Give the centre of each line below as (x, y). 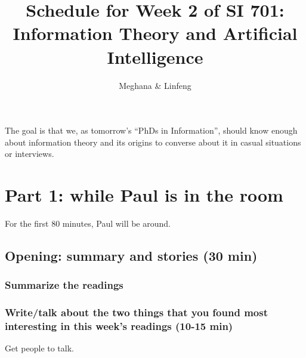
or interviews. (30, 154)
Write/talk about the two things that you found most (136, 312)
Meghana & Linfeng (155, 85)
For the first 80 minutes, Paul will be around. (88, 223)
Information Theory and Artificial (155, 33)
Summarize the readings (64, 285)
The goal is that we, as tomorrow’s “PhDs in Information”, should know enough (151, 130)
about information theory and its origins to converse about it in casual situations (153, 142)
